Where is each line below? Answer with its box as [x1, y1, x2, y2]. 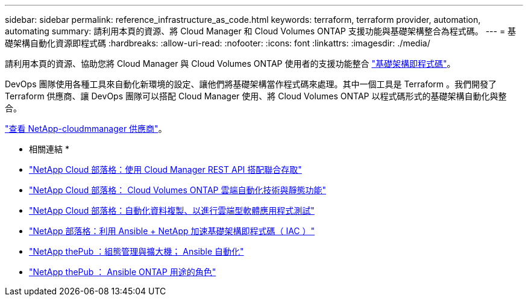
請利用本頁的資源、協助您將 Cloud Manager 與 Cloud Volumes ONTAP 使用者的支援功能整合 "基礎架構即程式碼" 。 [5, 58, 456, 69]
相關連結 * [29, 144, 69, 154]
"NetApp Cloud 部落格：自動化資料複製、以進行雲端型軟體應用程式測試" [29, 205, 315, 216]
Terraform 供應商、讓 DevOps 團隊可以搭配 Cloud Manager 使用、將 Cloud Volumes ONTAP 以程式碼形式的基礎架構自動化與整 [5, 91, 507, 101]
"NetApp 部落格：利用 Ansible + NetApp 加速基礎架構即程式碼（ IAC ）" [29, 226, 315, 236]
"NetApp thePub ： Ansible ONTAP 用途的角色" [29, 267, 216, 277]
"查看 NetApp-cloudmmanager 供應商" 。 [5, 123, 167, 134]
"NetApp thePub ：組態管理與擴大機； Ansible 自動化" [29, 246, 244, 256]
